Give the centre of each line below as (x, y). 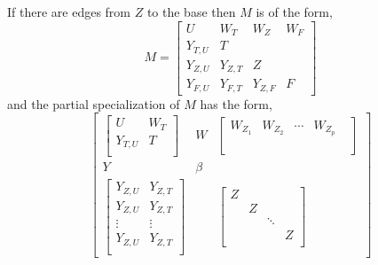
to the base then (191, 12)
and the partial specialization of (94, 103)
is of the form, (294, 12)
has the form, (236, 103)
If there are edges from (69, 12)
